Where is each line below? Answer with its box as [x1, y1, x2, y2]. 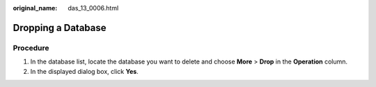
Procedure [13, 43, 49, 52]
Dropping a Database [13, 21, 107, 34]
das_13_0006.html [68, 4, 119, 12]
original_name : [13, 4, 58, 12]
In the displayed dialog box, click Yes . [30, 67, 139, 75]
